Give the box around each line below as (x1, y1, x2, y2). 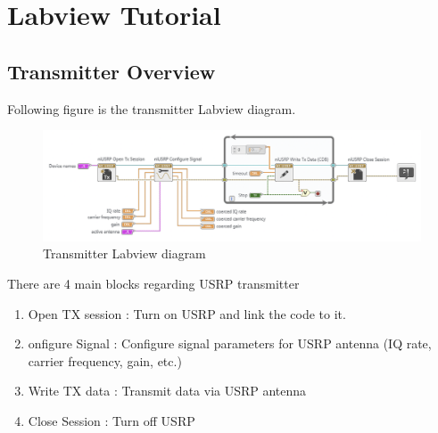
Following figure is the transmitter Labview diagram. (7, 99, 296, 118)
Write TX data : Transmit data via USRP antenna (28, 381, 307, 400)
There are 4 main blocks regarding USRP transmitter (7, 274, 300, 292)
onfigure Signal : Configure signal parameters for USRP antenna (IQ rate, (28, 334, 432, 353)
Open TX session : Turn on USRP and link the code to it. (28, 304, 346, 323)
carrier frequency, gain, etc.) (28, 351, 182, 370)
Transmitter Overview (7, 57, 216, 85)
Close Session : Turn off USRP (28, 411, 195, 429)
